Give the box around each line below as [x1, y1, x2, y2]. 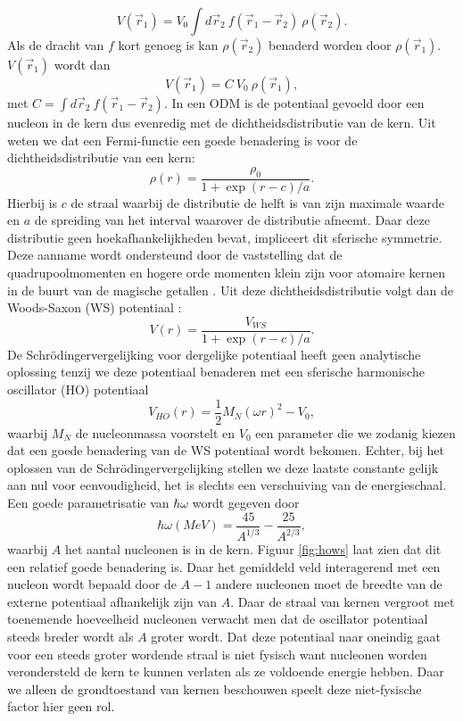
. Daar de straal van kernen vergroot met [230, 592, 455, 610]
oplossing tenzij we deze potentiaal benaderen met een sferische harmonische [7, 362, 425, 381]
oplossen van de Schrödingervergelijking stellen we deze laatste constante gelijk [7, 458, 439, 477]
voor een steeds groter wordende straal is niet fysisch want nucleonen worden [7, 644, 427, 663]
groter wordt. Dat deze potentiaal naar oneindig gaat [151, 627, 442, 646]
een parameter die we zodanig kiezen [255, 423, 456, 442]
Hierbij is [7, 193, 58, 211]
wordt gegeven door [192, 493, 300, 512]
